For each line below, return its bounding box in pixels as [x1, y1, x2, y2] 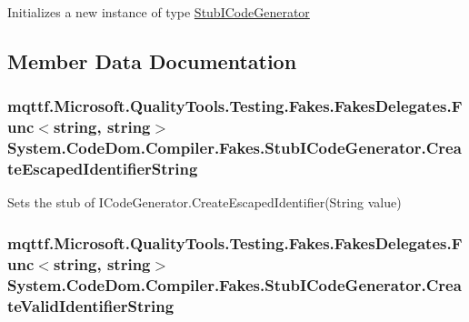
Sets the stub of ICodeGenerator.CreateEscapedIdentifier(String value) [7, 193, 402, 212]
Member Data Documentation [7, 46, 297, 75]
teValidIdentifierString [7, 294, 175, 317]
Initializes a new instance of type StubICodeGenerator [7, 3, 310, 21]
